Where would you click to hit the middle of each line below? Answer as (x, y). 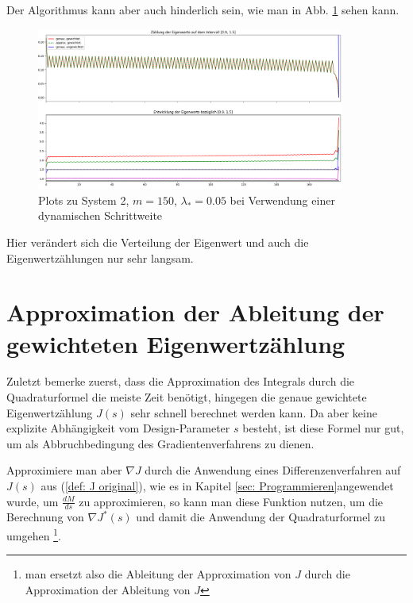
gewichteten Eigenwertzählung (176, 343)
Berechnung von (45, 517)
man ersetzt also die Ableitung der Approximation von (158, 574)
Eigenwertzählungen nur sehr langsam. (100, 257)
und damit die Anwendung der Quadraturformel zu (261, 517)
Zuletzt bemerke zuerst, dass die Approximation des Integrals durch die (181, 381)
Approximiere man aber (64, 470)
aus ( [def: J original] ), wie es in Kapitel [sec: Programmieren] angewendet (217, 486)
